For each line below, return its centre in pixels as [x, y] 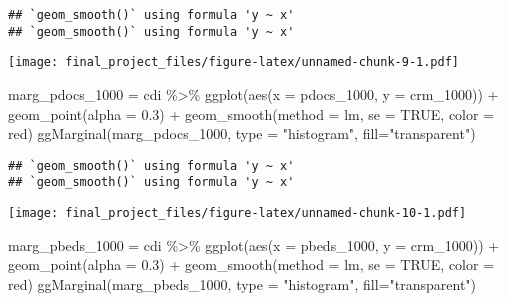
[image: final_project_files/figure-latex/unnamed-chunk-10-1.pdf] [237, 213]
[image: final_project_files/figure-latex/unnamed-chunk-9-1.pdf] [234, 62]
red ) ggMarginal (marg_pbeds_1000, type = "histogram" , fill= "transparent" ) [242, 283]
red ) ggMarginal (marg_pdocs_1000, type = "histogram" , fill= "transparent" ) [242, 133]
